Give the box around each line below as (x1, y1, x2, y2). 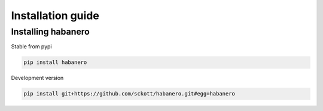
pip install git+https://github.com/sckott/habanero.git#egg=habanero (23, 90, 236, 97)
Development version (11, 75, 64, 82)
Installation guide (11, 9, 100, 22)
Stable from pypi (11, 43, 52, 50)
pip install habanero (23, 59, 87, 66)
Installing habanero (11, 26, 90, 37)
